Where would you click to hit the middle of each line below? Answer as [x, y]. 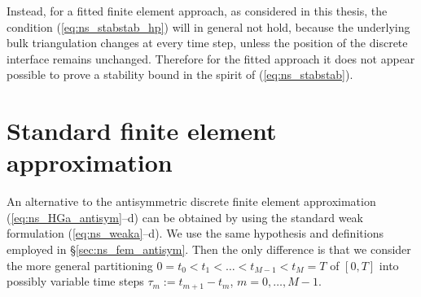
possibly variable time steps [75, 281]
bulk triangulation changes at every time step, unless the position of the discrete [207, 43]
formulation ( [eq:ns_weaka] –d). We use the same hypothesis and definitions [195, 233]
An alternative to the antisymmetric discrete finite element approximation [191, 201]
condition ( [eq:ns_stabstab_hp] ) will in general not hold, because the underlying [208, 26]
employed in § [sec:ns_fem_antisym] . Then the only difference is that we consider [209, 249]
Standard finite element [142, 131]
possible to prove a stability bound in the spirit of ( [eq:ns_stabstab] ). [180, 74]
